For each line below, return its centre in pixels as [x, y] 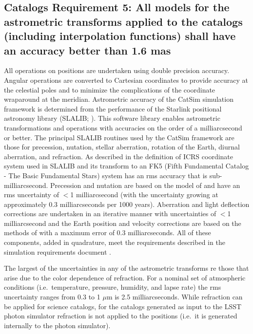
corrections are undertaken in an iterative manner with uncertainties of [110, 213]
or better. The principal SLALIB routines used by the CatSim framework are [119, 137]
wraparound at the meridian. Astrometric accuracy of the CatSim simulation [119, 99]
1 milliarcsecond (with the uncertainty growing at [144, 195]
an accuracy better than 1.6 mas [88, 50]
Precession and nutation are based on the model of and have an [145, 185]
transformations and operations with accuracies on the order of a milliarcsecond [123, 127]
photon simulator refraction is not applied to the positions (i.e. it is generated [121, 316]
